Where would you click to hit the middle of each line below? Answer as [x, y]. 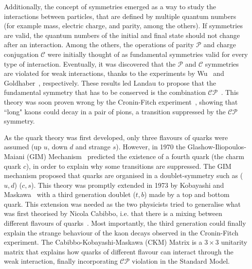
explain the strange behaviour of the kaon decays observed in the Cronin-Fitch [121, 232]
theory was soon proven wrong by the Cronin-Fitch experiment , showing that [121, 101]
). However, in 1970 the [151, 147]
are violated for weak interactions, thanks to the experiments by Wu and [114, 73]
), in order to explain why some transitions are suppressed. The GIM [129, 166]
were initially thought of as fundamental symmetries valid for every [148, 54]
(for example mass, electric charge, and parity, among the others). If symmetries [123, 26]
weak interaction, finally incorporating [61, 261]
